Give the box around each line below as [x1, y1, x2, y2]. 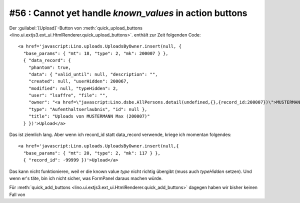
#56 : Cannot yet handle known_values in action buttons [9, 7, 247, 18]
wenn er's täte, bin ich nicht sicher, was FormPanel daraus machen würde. [9, 175, 163, 181]
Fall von [9, 191, 25, 197]
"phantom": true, [28, 64, 71, 70]
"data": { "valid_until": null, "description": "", [28, 71, 158, 77]
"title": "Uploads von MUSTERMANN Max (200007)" [28, 113, 150, 119]
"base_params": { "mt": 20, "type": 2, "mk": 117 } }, [23, 150, 161, 156]
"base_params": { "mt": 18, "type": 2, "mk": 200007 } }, [23, 50, 168, 56]
